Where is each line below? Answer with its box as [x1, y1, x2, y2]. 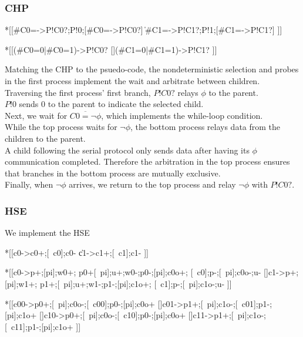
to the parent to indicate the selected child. [48, 98, 204, 110]
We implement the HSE [5, 226, 90, 239]
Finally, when [5, 178, 53, 191]
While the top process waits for [5, 121, 117, 133]
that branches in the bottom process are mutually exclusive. [5, 166, 221, 179]
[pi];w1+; [5, 277, 38, 289]
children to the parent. [5, 132, 86, 144]
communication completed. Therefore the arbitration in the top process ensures [5, 155, 290, 168]
